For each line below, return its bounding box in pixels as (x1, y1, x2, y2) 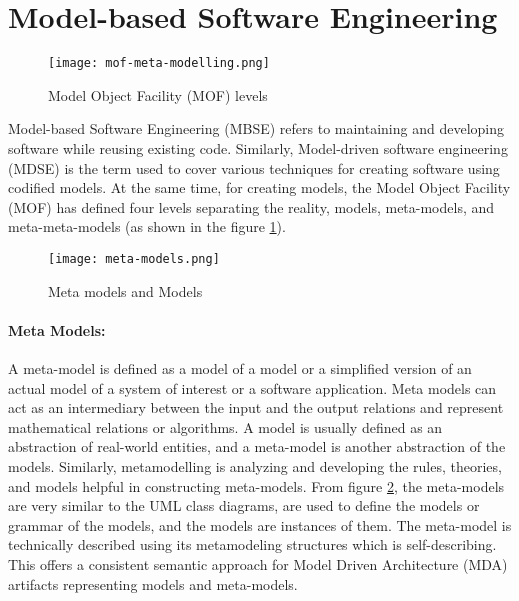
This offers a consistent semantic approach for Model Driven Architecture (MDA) (8, 553, 508, 574)
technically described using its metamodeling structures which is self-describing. (8, 534, 497, 555)
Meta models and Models (48, 280, 203, 301)
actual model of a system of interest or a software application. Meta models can (8, 377, 497, 398)
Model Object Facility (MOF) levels (48, 84, 268, 105)
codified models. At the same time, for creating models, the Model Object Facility (8, 177, 511, 198)
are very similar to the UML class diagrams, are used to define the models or (8, 495, 480, 516)
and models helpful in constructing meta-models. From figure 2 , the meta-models (8, 475, 505, 496)
